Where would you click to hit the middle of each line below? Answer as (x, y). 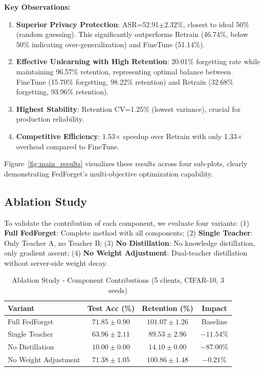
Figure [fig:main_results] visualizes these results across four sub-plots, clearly (126, 163)
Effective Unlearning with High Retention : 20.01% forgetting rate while (138, 61)
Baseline (214, 321)
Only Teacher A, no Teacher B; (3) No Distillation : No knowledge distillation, (130, 242)
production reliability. (50, 119)
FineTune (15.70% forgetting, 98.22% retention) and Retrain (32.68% (125, 81)
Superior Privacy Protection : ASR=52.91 (87, 24)
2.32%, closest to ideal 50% (207, 24)
